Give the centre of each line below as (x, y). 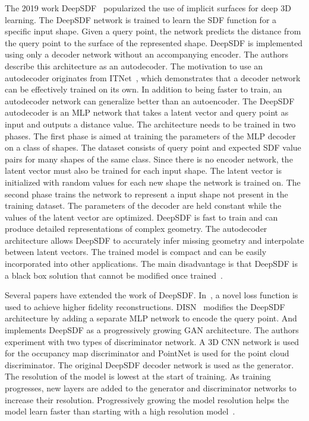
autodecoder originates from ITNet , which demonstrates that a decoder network (153, 77)
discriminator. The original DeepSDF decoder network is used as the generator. (149, 364)
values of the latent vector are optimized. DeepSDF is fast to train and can (141, 217)
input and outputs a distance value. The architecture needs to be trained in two (150, 124)
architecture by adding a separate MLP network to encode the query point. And (151, 318)
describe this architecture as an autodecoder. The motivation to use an (134, 66)
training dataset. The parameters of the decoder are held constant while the (143, 205)
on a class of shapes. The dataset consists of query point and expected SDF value (153, 147)
